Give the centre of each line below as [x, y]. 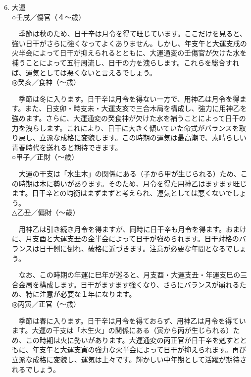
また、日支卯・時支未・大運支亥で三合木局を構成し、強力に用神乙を [136, 108]
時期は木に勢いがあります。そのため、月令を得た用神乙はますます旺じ [133, 183]
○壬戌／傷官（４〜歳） [49, 17]
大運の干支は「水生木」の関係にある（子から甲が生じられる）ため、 [129, 173]
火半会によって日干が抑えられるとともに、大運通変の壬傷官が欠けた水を [129, 53]
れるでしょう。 [36, 369]
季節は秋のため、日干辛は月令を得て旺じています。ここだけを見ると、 [132, 33]
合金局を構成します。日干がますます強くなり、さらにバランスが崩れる [125, 284]
